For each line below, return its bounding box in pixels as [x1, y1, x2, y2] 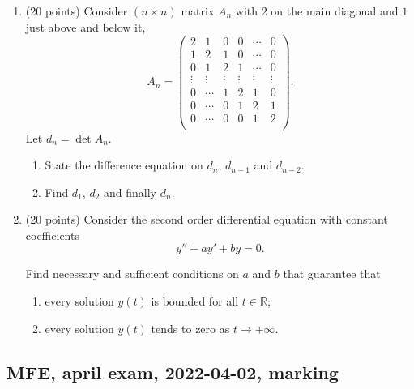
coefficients [25, 226, 79, 243]
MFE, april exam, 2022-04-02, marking [6, 359, 339, 384]
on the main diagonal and [271, 2, 399, 19]
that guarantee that [283, 265, 381, 282]
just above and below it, [25, 18, 146, 35]
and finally [104, 183, 156, 200]
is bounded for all [151, 293, 239, 310]
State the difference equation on [45, 156, 203, 173]
